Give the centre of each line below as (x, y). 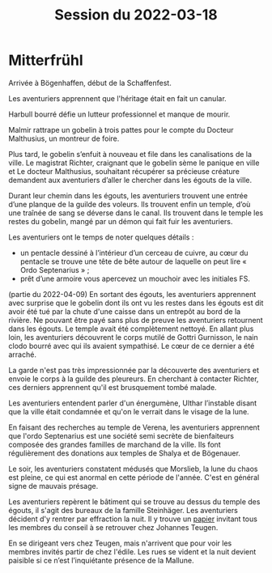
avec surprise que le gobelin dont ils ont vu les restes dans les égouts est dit (136, 303)
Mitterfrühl (46, 60)
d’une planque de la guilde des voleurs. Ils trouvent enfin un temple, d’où (130, 204)
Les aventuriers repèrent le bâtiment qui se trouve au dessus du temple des (134, 501)
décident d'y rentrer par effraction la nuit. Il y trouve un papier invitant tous (133, 519)
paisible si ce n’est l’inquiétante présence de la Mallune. (101, 560)
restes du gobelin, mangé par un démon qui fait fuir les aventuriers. (121, 221)
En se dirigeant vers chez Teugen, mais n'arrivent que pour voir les (120, 543)
